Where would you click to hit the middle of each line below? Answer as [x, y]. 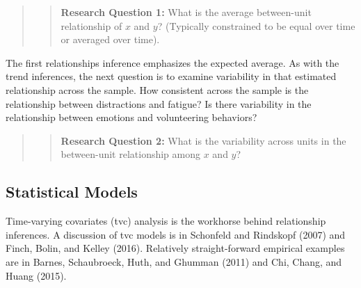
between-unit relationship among [131, 154]
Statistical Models [72, 192]
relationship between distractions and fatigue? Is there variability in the [159, 103]
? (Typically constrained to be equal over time [256, 25]
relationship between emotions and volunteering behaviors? [131, 117]
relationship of [91, 25]
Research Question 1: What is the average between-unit [186, 12]
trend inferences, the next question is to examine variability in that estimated [171, 76]
